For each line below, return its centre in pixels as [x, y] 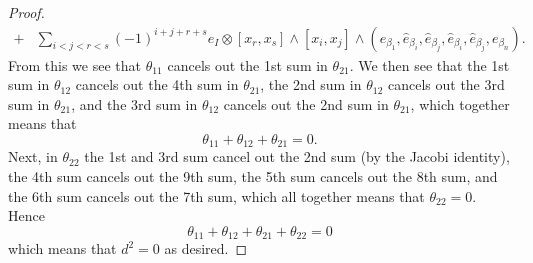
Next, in [33, 156]
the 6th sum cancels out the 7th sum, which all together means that [216, 195]
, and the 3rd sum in [134, 103]
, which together [460, 103]
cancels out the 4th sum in [157, 84]
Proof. [26, 12]
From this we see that [74, 64]
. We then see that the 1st [429, 64]
